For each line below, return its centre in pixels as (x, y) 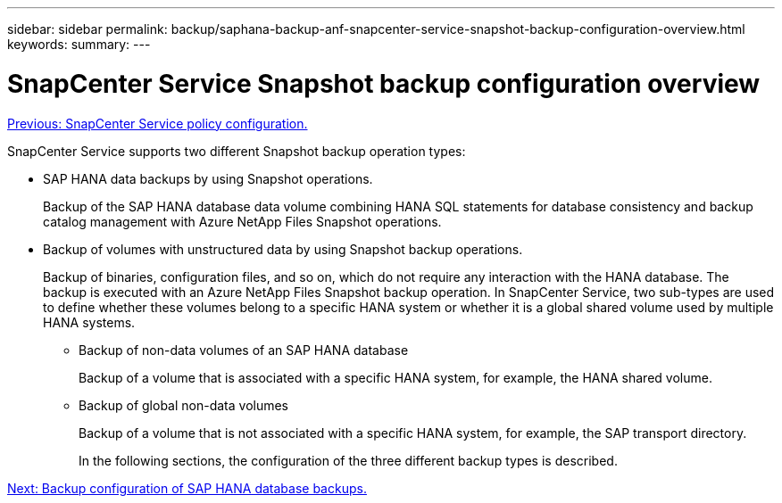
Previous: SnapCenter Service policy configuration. (158, 123)
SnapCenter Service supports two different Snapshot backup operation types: (237, 151)
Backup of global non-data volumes (184, 405)
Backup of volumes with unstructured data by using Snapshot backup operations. (283, 249)
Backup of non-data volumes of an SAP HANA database (244, 350)
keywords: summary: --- (79, 44)
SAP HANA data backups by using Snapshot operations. (208, 178)
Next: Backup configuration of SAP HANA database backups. (187, 488)
